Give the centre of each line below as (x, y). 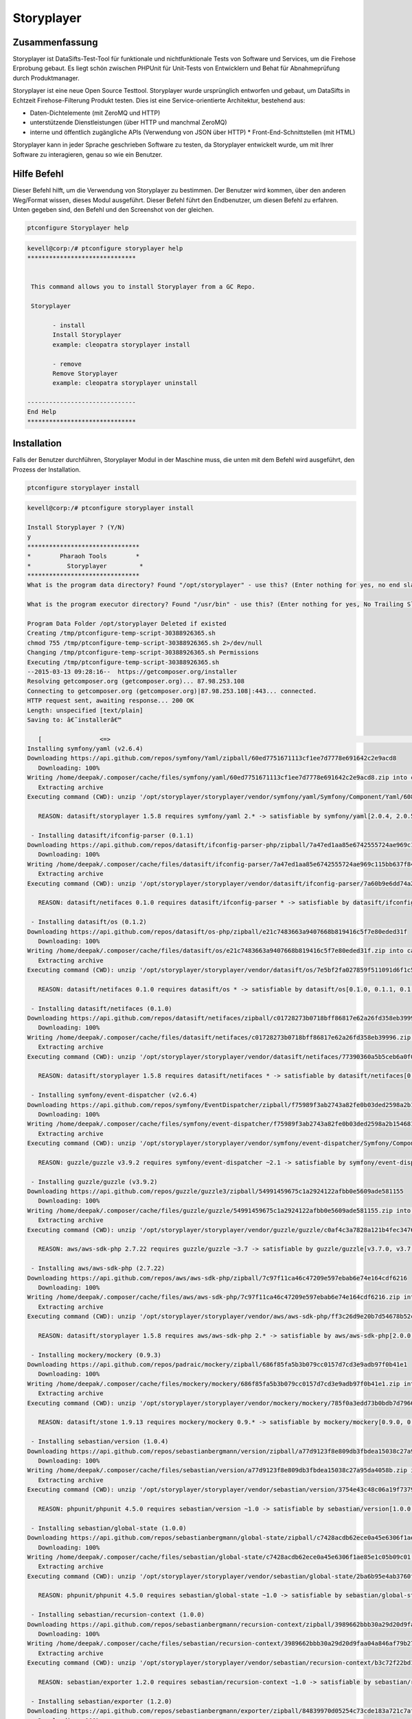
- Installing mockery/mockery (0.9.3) (96, 1355)
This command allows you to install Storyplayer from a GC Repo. (143, 287)
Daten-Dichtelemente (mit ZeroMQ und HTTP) (95, 113)
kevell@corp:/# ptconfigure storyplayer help (105, 248)
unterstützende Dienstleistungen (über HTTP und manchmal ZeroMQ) (128, 122)
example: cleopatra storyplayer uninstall (125, 383)
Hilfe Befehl (38, 174)
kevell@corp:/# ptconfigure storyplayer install (111, 508)
